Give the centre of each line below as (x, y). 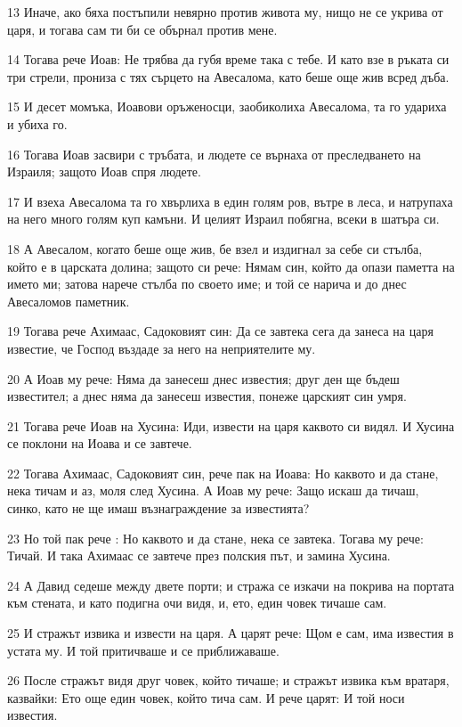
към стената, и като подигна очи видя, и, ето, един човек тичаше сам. (197, 603)
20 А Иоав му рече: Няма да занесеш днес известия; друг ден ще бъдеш (203, 378)
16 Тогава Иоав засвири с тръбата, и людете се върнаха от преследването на (214, 154)
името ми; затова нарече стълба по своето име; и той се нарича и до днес (207, 284)
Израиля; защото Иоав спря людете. (104, 172)
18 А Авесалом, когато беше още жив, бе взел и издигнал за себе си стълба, (215, 248)
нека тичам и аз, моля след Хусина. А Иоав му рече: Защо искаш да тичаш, (213, 490)
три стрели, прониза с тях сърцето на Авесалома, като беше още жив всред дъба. (228, 76)
